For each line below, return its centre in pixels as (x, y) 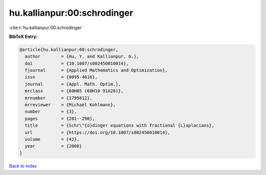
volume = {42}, (52, 139)
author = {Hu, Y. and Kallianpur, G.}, (82, 56)
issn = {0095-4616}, (61, 77)
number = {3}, (51, 112)
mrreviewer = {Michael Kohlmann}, (70, 105)
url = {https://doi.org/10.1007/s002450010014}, (98, 132)
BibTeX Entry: (23, 36)
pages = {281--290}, (60, 119)
